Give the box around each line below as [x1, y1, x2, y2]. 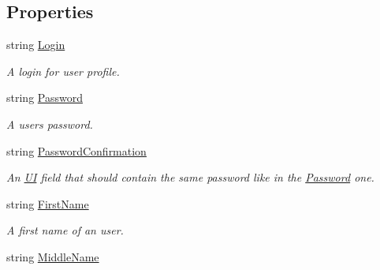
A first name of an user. [6, 222, 124, 238]
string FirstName [6, 195, 89, 212]
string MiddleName [6, 248, 99, 264]
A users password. [6, 115, 93, 132]
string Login [6, 36, 65, 53]
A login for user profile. [6, 62, 120, 79]
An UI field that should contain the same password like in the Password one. [6, 169, 374, 186]
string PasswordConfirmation [6, 142, 147, 159]
